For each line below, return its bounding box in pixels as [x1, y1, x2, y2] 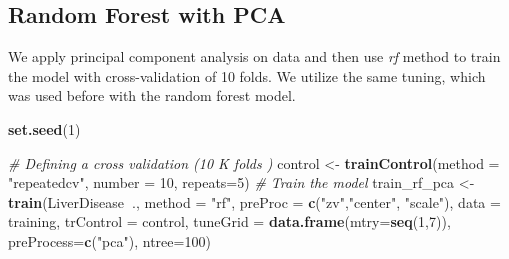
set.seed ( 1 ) [8, 118, 81, 139]
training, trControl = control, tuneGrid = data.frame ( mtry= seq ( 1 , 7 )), [8, 211, 451, 232]
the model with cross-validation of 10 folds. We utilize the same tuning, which [8, 65, 486, 86]
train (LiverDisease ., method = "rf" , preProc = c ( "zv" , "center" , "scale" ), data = [8, 191, 501, 212]
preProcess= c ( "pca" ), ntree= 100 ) [8, 230, 211, 251]
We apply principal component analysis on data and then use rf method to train [8, 46, 501, 67]
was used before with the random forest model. [8, 85, 296, 106]
